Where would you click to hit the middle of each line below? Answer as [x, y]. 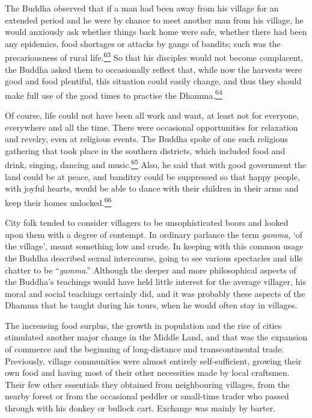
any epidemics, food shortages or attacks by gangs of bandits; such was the [143, 43]
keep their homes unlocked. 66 [58, 201]
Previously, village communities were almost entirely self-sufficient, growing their [153, 360]
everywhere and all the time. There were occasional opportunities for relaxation [151, 127]
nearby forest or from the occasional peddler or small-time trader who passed [147, 396]
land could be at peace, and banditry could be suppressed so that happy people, [152, 176]
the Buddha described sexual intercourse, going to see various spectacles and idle [154, 257]
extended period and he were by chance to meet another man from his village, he [154, 20]
